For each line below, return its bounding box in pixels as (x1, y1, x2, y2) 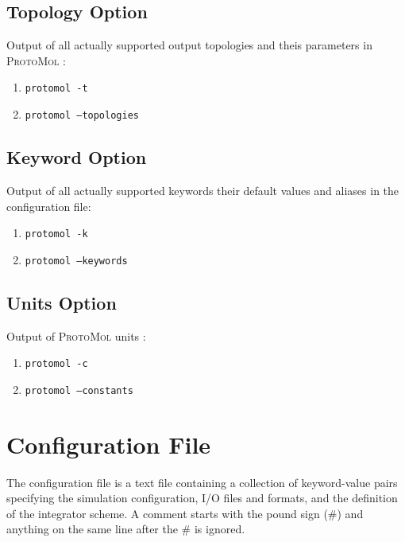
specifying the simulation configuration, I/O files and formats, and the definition (6, 489, 398, 506)
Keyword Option (6, 145, 147, 170)
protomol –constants (25, 384, 133, 396)
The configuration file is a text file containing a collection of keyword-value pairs (6, 474, 398, 490)
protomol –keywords (25, 255, 128, 267)
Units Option (6, 290, 117, 314)
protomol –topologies (25, 110, 139, 122)
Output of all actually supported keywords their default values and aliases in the (6, 181, 399, 198)
